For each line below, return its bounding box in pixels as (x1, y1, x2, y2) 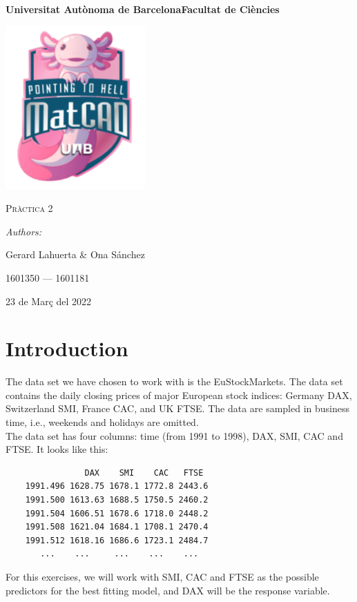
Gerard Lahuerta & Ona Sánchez (6, 247, 145, 262)
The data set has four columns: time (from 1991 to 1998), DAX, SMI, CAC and (6, 428, 343, 443)
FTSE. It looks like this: (6, 442, 108, 456)
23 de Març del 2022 (6, 293, 92, 308)
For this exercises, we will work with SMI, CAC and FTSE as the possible (6, 569, 319, 583)
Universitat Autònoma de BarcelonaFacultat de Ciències (6, 2, 280, 16)
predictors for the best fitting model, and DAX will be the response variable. (6, 583, 330, 597)
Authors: (6, 224, 42, 238)
